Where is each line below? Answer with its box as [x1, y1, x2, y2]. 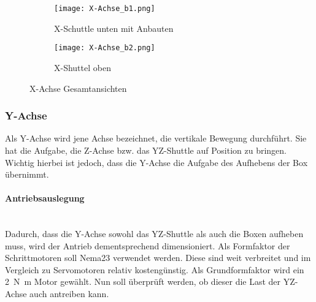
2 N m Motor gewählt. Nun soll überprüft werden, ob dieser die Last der [5, 275, 281, 288]
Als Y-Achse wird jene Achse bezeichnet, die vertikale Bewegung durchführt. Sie [5, 132, 307, 145]
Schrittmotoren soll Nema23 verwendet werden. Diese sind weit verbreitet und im [5, 251, 311, 264]
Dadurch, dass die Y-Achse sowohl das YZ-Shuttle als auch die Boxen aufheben [5, 227, 304, 240]
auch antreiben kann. [29, 287, 109, 300]
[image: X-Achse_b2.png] [54, 43, 155, 53]
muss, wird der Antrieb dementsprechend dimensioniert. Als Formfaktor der [5, 239, 290, 252]
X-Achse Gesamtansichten [29, 81, 127, 94]
